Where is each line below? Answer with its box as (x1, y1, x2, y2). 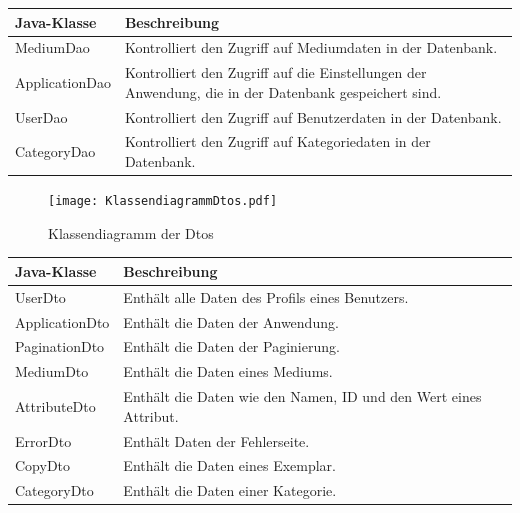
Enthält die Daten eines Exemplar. (123, 455, 337, 476)
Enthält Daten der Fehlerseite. (123, 430, 310, 451)
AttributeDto (15, 395, 96, 416)
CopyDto (15, 455, 71, 476)
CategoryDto (15, 480, 94, 501)
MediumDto (15, 361, 89, 382)
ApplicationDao (15, 71, 111, 92)
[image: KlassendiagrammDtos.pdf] (48, 194, 278, 209)
